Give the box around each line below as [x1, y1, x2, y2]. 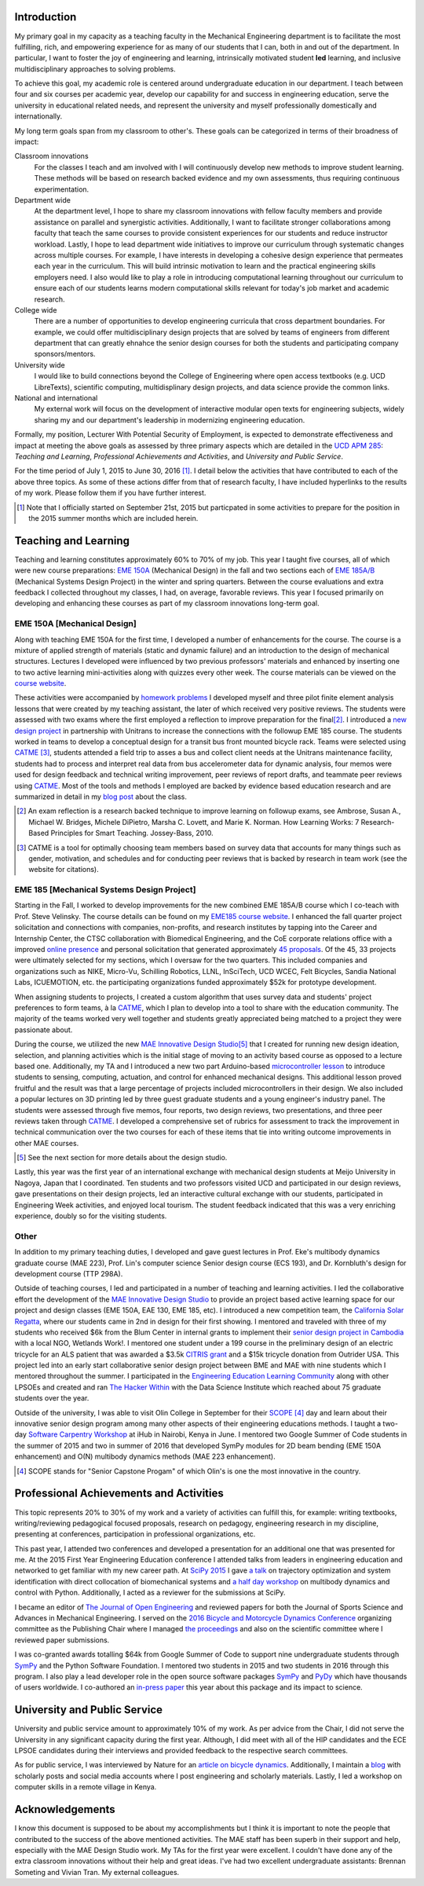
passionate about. [14, 1025, 73, 1035]
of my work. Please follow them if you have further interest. [14, 488, 207, 498]
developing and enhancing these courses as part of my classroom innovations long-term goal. [14, 599, 320, 608]
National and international [14, 394, 98, 403]
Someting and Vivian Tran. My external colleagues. [14, 1867, 180, 1877]
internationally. [14, 112, 63, 121]
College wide [14, 305, 57, 314]
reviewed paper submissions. [14, 1635, 110, 1645]
